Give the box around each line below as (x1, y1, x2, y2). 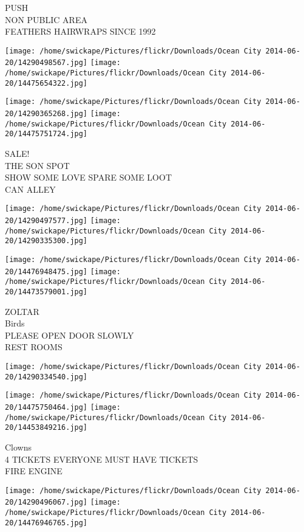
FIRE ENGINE (5, 465, 62, 477)
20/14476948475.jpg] (5, 267, 88, 276)
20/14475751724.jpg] (5, 130, 88, 139)
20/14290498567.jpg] (5, 58, 88, 67)
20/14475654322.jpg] (5, 78, 88, 88)
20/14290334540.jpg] (5, 372, 88, 381)
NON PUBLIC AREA (5, 13, 87, 26)
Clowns (5, 440, 32, 453)
